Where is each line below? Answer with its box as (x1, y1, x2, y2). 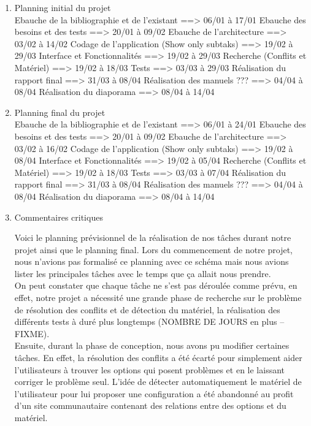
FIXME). (14, 327, 50, 340)
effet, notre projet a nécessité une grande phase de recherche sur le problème (14, 291, 302, 304)
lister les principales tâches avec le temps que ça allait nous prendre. (14, 267, 271, 280)
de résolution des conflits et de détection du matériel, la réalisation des (14, 303, 280, 316)
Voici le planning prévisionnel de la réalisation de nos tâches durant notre (14, 231, 291, 244)
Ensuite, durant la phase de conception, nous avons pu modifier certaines (14, 339, 290, 352)
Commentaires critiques (14, 210, 103, 223)
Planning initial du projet (14, 1, 111, 13)
